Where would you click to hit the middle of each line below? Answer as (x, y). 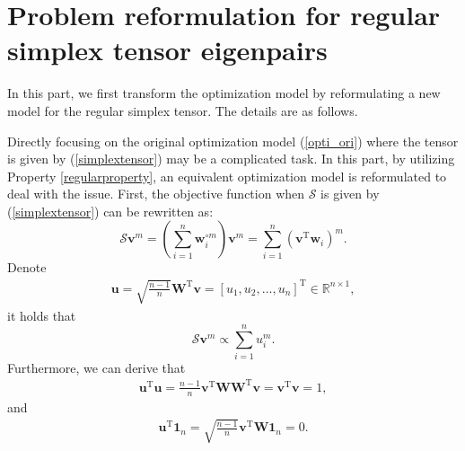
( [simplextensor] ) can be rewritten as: (110, 211)
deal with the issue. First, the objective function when (156, 194)
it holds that (42, 315)
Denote (27, 267)
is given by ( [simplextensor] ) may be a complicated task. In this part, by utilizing (231, 159)
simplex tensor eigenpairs (167, 50)
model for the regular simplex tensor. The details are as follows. (183, 110)
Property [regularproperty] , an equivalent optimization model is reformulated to (227, 176)
